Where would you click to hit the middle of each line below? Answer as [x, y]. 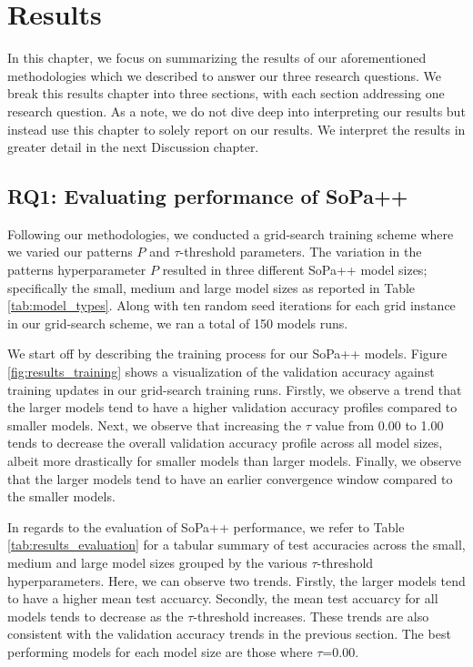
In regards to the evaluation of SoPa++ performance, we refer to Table [206, 526]
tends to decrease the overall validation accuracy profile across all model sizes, [225, 443]
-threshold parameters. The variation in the [301, 252]
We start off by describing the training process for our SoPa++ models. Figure [227, 354]
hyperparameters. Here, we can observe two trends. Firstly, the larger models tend [236, 580]
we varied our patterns [70, 252]
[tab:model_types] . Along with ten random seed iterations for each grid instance [231, 305]
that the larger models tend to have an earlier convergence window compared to [230, 478]
